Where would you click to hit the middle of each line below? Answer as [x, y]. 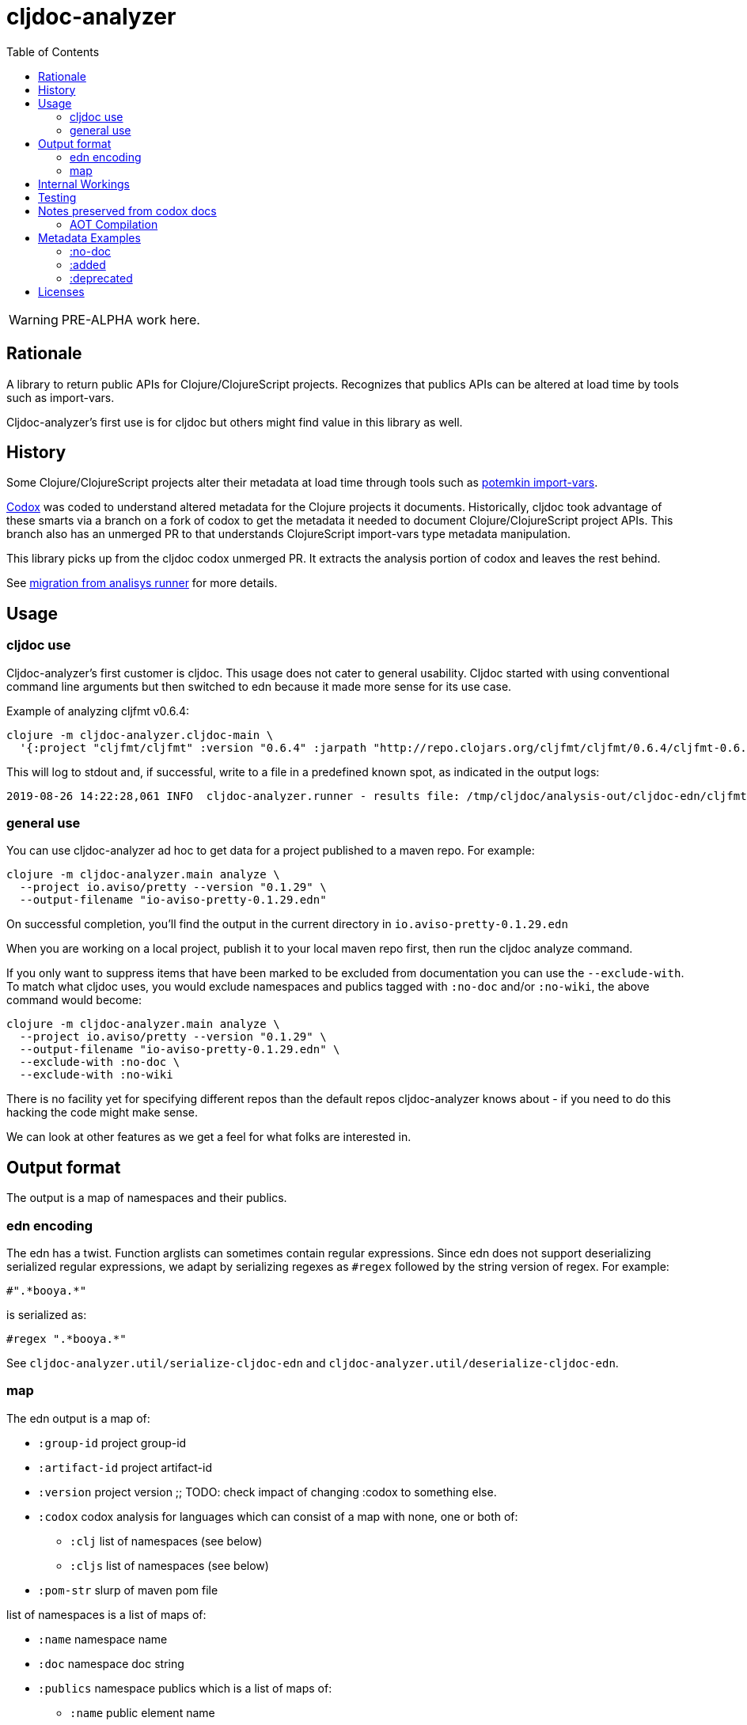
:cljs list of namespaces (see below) [169, 1565]
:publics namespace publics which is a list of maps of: [185, 1688]
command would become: [74, 1000]
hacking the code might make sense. [102, 1113]
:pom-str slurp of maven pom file [128, 1590]
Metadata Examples [89, 237]
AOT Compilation [114, 224]
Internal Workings [84, 184]
